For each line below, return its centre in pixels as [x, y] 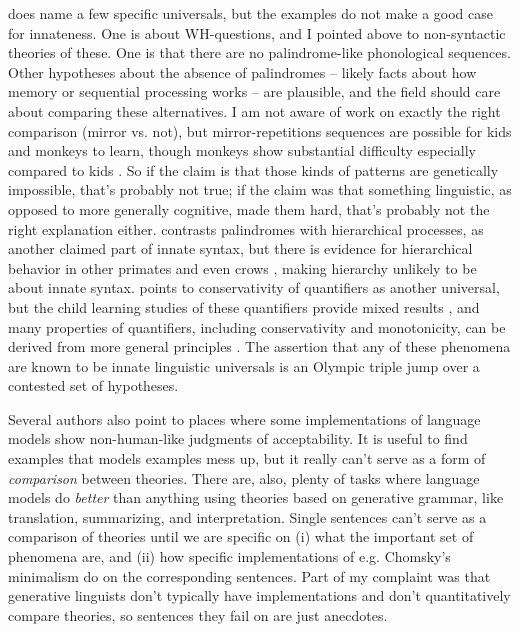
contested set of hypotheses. [93, 385]
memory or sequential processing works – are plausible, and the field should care [254, 91]
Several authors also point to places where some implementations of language [244, 418]
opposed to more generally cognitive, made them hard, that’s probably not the [249, 208]
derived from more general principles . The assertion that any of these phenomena [259, 346]
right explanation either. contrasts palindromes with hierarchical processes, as [246, 228]
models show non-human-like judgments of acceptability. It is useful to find [238, 438]
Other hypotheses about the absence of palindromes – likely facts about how [242, 71]
